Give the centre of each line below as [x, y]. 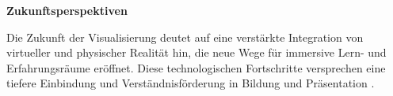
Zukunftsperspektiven [67, 10]
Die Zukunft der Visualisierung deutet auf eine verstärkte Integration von [185, 37]
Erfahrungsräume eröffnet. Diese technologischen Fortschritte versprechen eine [196, 67]
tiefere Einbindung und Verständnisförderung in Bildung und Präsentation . [191, 83]
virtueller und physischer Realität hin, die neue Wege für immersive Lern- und [196, 52]
